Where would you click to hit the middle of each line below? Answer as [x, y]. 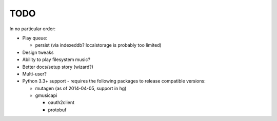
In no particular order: [33, 29]
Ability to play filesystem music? [56, 59]
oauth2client [61, 103]
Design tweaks [38, 52]
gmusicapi [46, 95]
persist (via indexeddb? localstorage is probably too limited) [98, 45]
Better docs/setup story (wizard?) [58, 67]
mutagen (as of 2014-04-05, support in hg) [81, 88]
